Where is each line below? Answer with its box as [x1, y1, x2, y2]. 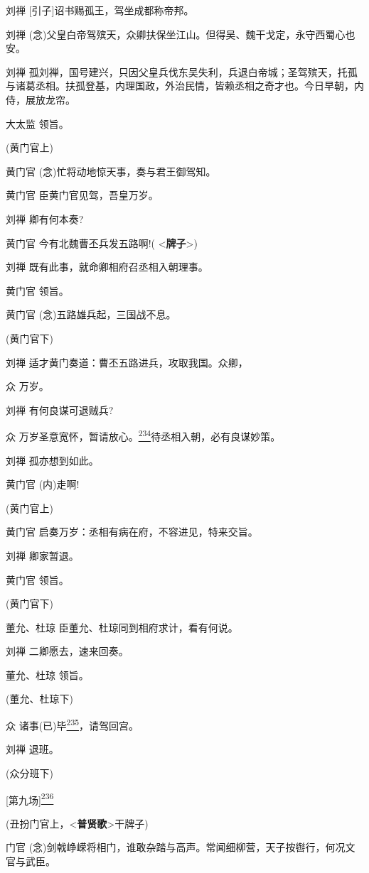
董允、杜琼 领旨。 [6, 667, 89, 682]
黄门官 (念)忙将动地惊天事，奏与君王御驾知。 [6, 163, 216, 178]
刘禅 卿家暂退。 [6, 548, 79, 563]
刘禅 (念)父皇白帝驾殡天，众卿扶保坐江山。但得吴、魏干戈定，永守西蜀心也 [6, 26, 355, 41]
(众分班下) [6, 765, 53, 780]
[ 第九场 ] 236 [6, 790, 54, 807]
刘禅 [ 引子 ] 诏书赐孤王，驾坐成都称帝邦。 [6, 3, 194, 17]
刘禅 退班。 [6, 742, 59, 757]
